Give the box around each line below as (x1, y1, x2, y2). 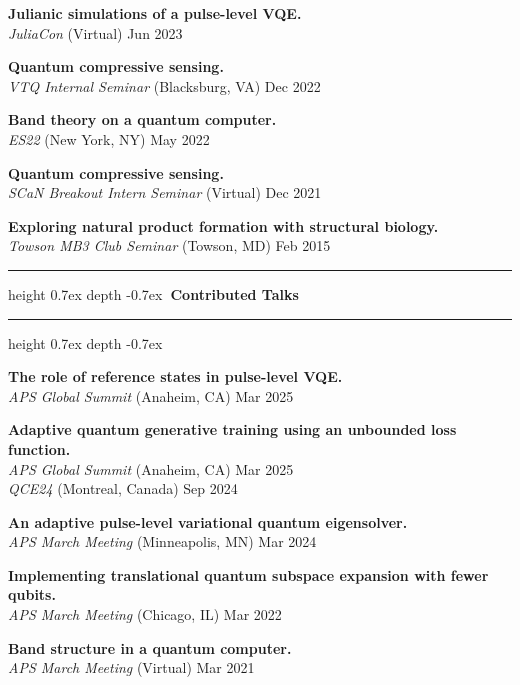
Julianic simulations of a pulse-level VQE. (8, 3, 302, 23)
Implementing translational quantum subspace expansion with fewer (8, 564, 489, 585)
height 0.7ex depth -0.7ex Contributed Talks (8, 283, 299, 304)
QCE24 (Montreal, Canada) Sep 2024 (8, 478, 238, 499)
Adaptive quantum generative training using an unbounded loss (8, 419, 457, 440)
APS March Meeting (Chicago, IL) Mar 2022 (8, 604, 282, 625)
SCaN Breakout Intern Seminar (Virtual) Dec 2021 (8, 182, 322, 203)
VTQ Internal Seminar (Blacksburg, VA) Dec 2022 (8, 75, 321, 96)
